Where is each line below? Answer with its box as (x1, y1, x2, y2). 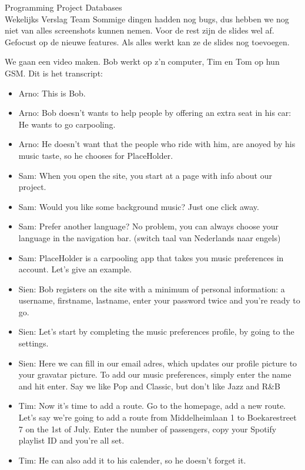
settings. (18, 337, 49, 349)
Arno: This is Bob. (18, 86, 86, 99)
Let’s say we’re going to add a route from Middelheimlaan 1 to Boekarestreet (18, 411, 297, 424)
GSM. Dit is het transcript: (5, 66, 103, 79)
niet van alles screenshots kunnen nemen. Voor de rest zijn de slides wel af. (5, 24, 274, 36)
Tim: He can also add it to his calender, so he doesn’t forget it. (18, 454, 246, 466)
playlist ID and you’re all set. (18, 434, 125, 446)
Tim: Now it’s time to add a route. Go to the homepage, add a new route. (18, 399, 286, 412)
